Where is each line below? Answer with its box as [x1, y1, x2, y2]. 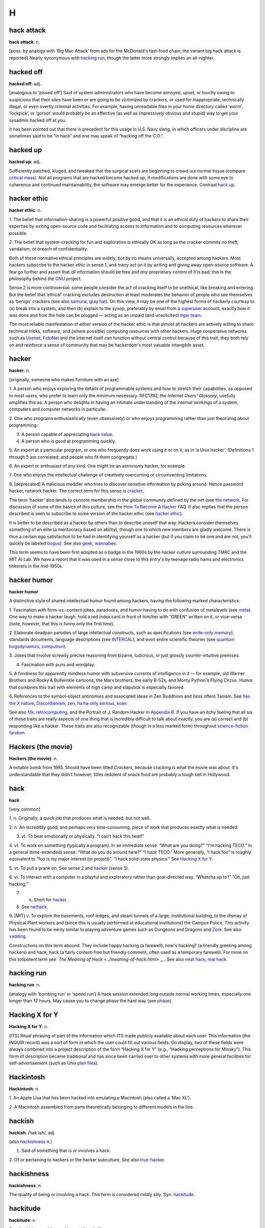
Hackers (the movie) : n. [9, 755, 58, 761]
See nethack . [21, 904, 49, 910]
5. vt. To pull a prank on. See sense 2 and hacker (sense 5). [9, 865, 130, 871]
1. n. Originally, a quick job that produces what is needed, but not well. [9, 815, 151, 821]
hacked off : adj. [9, 81, 42, 86]
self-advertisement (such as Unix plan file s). [9, 1060, 99, 1066]
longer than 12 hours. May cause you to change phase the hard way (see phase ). [9, 998, 173, 1004]
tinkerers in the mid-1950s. [9, 563, 63, 569]
